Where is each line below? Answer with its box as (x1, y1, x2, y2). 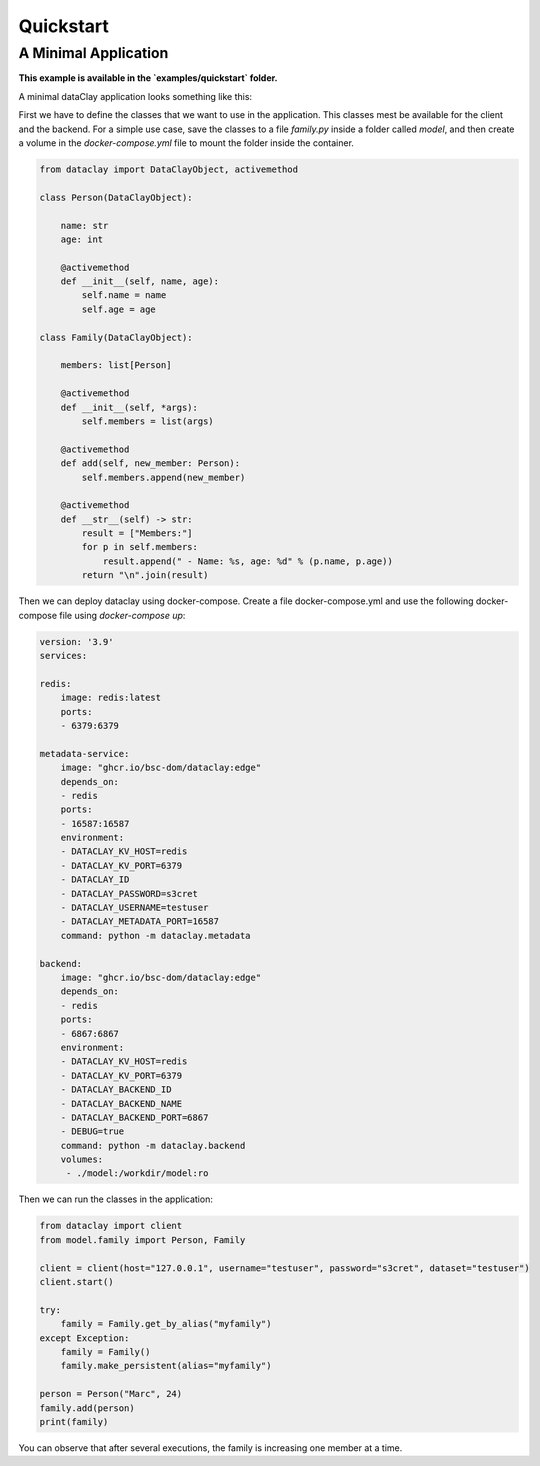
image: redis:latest (60, 692, 162, 704)
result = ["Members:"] (81, 528, 194, 539)
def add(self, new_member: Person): (60, 458, 240, 469)
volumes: (60, 1154, 104, 1165)
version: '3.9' (39, 636, 114, 647)
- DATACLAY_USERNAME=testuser (60, 902, 209, 914)
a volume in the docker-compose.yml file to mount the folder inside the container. (18, 136, 355, 149)
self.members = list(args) (81, 415, 214, 427)
